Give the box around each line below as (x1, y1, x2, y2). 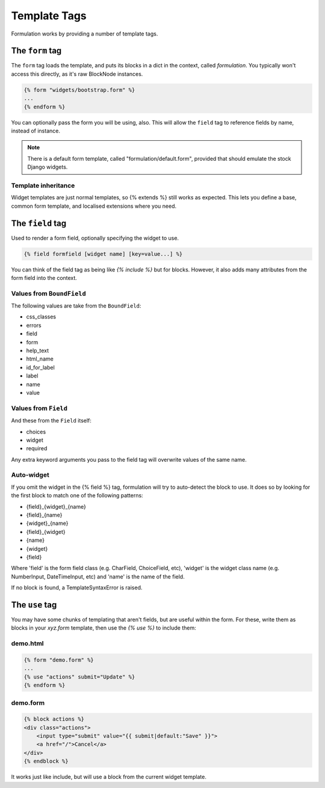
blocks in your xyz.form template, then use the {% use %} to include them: (11, 624, 196, 631)
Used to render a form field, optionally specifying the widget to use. (11, 234, 179, 241)
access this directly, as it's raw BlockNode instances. (11, 70, 143, 78)
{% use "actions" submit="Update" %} (23, 673, 135, 680)
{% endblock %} (23, 758, 69, 765)
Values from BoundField (11, 289, 87, 297)
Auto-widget (11, 471, 49, 479)
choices (26, 428, 46, 435)
